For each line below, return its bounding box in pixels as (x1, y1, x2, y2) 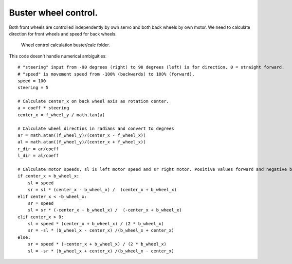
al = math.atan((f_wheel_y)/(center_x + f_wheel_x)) (18, 139, 146, 145)
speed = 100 (18, 78, 46, 84)
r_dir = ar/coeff (18, 146, 59, 152)
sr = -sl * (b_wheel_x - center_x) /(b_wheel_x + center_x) (27, 228, 175, 233)
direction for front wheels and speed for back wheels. (9, 31, 117, 36)
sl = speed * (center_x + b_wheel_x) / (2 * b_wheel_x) (27, 221, 164, 227)
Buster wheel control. (9, 7, 98, 18)
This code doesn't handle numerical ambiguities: (9, 53, 107, 59)
